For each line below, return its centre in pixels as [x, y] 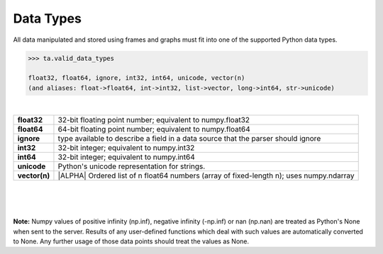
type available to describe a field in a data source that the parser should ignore [189, 139]
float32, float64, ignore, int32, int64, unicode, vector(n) [137, 78]
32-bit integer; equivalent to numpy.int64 [126, 157]
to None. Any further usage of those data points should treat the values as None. [131, 241]
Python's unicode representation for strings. [132, 166]
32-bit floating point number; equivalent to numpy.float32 [154, 120]
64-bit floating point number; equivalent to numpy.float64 [154, 129]
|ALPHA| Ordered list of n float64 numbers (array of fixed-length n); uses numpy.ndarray [206, 175]
